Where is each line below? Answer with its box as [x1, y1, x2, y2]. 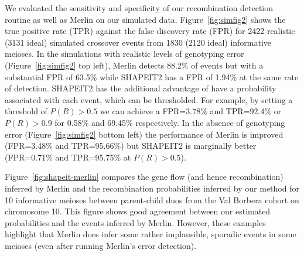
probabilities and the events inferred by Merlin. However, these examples [5, 216, 266, 228]
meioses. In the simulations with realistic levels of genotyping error [5, 47, 244, 60]
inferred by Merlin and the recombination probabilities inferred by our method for [5, 182, 299, 194]
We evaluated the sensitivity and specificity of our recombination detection [5, 2, 274, 13]
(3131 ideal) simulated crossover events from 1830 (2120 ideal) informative [5, 36, 272, 48]
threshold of [5, 105, 47, 117]
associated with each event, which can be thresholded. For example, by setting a [5, 93, 293, 105]
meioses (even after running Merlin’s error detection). [5, 239, 197, 251]
